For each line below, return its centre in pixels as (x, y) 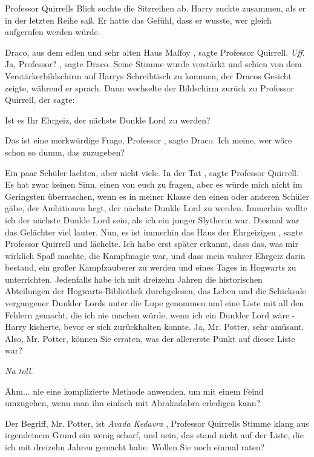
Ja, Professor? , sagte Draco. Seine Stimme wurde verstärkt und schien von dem (153, 64)
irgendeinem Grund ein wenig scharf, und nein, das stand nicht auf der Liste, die (154, 435)
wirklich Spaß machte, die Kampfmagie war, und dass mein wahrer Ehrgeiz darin (155, 255)
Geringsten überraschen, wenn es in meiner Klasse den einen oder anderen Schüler (157, 196)
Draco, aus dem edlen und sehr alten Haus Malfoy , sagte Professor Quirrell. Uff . (155, 52)
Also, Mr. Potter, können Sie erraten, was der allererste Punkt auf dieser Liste (150, 338)
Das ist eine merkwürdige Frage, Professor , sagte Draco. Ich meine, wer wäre (149, 140)
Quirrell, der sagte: (40, 100)
